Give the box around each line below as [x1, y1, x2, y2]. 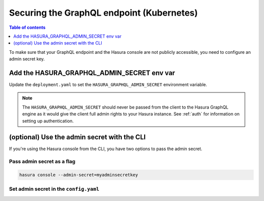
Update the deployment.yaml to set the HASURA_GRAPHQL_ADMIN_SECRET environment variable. [9, 82, 207, 88]
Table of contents [9, 24, 46, 30]
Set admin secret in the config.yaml [9, 186, 100, 193]
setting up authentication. [22, 118, 74, 124]
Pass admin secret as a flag [9, 158, 76, 165]
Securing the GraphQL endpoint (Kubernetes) [9, 7, 198, 18]
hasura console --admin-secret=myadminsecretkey [19, 172, 138, 178]
